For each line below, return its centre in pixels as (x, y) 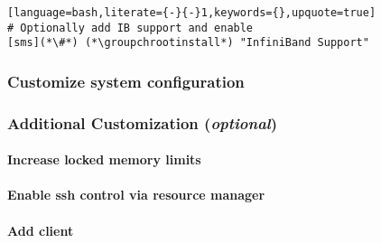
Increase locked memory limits (104, 159)
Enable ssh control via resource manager (136, 195)
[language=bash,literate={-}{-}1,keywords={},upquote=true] (192, 13)
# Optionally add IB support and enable (130, 28)
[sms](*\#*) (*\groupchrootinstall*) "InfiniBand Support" (188, 43)
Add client (41, 230)
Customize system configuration (126, 81)
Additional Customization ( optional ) (143, 122)
